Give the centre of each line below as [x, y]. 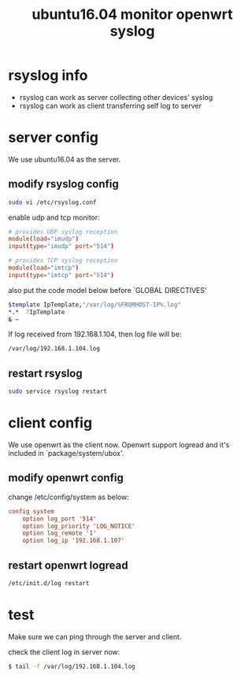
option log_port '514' [59, 519]
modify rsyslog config [64, 184]
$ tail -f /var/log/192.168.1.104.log [72, 666]
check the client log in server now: [64, 652]
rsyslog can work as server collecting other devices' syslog [116, 97]
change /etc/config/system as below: [69, 497]
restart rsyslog [45, 373]
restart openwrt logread [68, 565]
